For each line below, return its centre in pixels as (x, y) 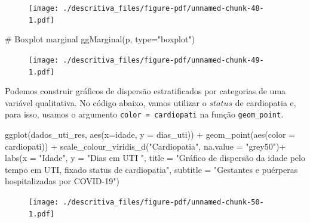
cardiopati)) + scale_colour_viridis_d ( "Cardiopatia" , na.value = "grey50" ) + (145, 146)
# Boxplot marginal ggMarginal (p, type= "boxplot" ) (100, 39)
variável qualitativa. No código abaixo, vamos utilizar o (106, 102)
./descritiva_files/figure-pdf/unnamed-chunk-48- (163, 8)
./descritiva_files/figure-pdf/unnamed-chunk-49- (163, 60)
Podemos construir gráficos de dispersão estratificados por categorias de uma (145, 91)
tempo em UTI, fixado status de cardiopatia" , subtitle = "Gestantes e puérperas (151, 169)
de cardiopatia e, (266, 102)
